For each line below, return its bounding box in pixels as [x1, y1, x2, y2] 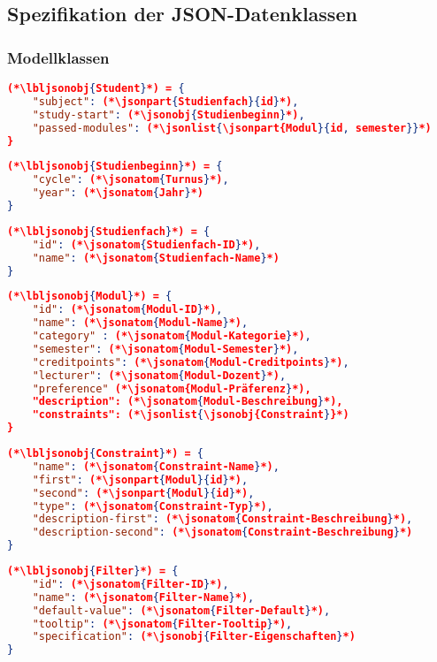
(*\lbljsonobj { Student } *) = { [7, 82, 185, 95]
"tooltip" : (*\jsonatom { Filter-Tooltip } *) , [32, 617, 293, 630]
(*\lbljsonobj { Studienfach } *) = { [7, 224, 211, 238]
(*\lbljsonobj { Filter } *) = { [7, 565, 179, 577]
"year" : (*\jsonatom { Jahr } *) [32, 186, 203, 200]
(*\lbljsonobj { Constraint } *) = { [7, 447, 204, 460]
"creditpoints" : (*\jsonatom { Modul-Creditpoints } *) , [32, 355, 349, 369]
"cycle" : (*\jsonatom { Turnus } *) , [32, 173, 229, 186]
